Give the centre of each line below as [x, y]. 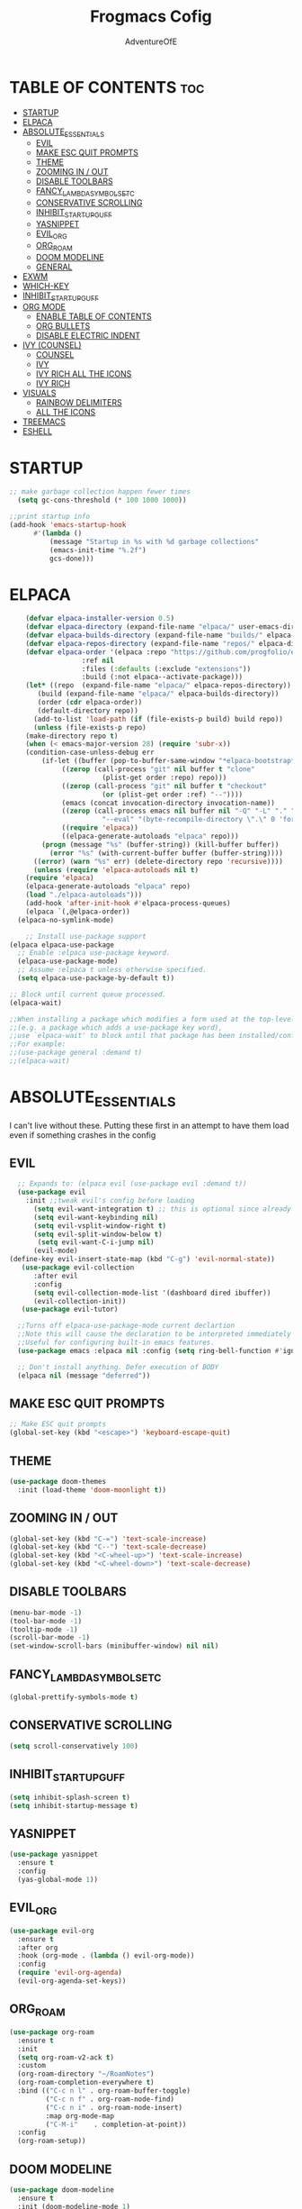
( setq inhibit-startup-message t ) [74, 1805]
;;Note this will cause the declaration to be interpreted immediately [155, 1334]
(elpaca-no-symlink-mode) [66, 920]
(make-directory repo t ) [72, 736]
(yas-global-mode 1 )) [58, 1879]
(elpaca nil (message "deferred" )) [84, 1376]
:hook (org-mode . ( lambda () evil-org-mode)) [106, 1956]
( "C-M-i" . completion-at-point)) [116, 2124]
